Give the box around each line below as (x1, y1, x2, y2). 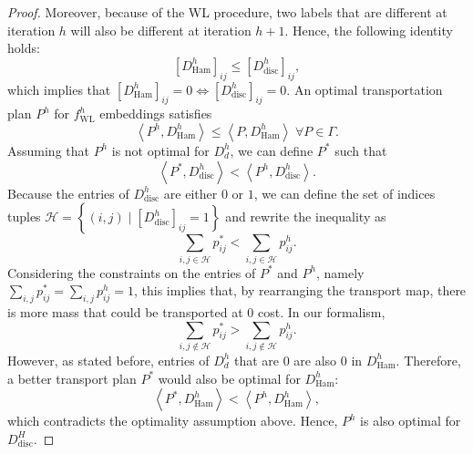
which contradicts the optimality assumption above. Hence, (7, 411, 338, 430)
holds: (7, 38, 40, 57)
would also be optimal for (158, 368, 301, 387)
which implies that (7, 79, 111, 98)
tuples (7, 207, 41, 226)
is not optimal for (111, 140, 210, 160)
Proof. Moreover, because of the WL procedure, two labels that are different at (7, 3, 447, 21)
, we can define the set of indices (253, 183, 436, 202)
